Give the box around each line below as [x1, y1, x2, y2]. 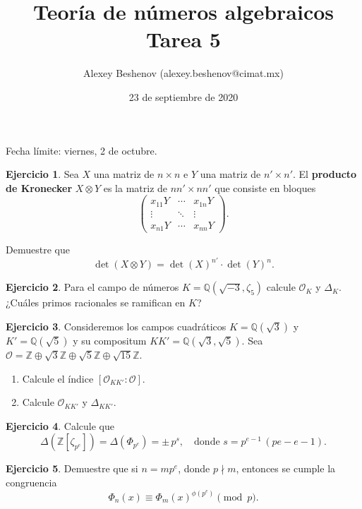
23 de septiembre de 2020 [128, 89, 239, 104]
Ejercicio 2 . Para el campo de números [6, 280, 179, 294]
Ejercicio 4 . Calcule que [6, 418, 114, 433]
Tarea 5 [146, 25, 221, 54]
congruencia [6, 475, 57, 489]
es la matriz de [103, 180, 168, 195]
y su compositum [73, 333, 147, 348]
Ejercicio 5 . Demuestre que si [6, 461, 138, 476]
